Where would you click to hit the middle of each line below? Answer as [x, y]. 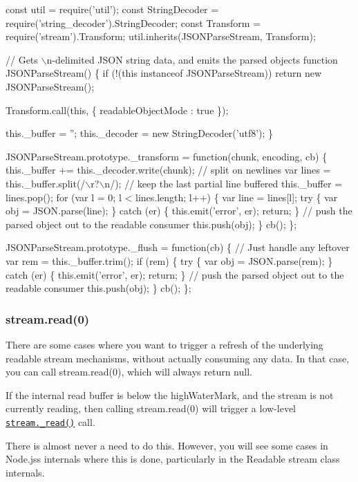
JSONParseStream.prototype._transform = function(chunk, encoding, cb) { [167, 156]
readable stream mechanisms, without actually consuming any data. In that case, [178, 358]
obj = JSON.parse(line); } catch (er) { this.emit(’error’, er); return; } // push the [179, 211]
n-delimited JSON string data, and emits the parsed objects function [192, 59]
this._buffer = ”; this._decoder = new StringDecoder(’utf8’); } [140, 133]
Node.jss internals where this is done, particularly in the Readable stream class [173, 459]
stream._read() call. [50, 421]
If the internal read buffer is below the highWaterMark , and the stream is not [170, 395]
